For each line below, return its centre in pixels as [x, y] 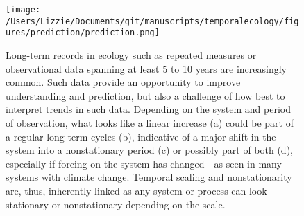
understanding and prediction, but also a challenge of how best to [145, 95]
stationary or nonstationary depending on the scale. [116, 204]
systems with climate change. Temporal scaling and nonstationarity [149, 177]
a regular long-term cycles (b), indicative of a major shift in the [141, 136]
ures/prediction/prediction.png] [83, 33]
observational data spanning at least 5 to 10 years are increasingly [146, 68]
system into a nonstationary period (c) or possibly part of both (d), [149, 150]
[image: [23, 10]
